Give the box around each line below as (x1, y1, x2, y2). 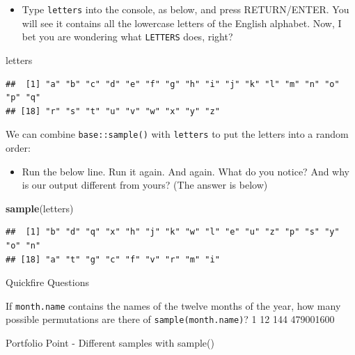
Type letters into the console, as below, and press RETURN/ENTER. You (22, 2, 349, 16)
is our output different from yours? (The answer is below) (22, 177, 268, 192)
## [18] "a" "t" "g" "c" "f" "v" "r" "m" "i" (6, 254, 220, 265)
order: (6, 140, 31, 155)
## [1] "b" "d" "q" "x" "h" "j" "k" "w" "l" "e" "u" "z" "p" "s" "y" (6, 227, 340, 237)
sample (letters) (6, 200, 74, 215)
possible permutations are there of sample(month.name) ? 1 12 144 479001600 (6, 312, 335, 326)
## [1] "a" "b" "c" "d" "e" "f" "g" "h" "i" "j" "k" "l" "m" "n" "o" (6, 79, 340, 89)
